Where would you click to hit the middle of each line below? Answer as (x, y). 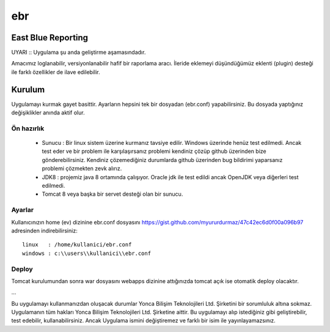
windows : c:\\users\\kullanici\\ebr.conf (87, 253)
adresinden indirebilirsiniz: (44, 231)
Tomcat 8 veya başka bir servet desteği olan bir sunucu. (112, 194)
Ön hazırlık (28, 128)
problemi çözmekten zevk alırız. (82, 169)
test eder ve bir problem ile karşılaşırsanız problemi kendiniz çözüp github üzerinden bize (154, 151)
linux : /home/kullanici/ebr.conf (77, 245)
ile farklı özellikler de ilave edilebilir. (56, 72)
